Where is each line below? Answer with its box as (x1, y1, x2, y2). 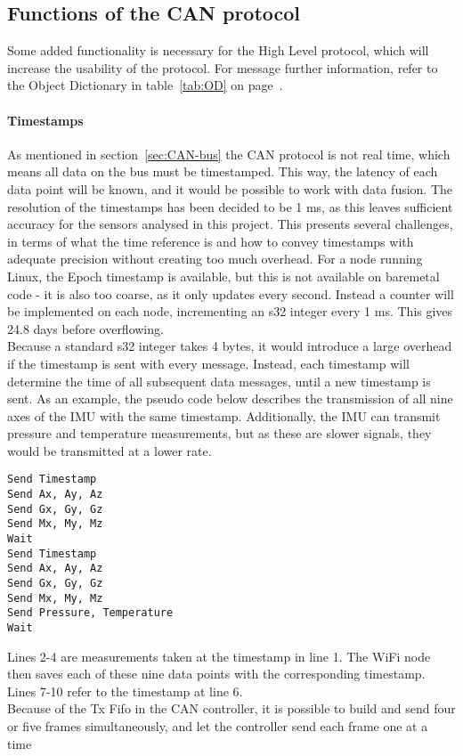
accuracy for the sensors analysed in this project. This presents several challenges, (7, 215, 453, 233)
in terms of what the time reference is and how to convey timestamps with (7, 232, 414, 250)
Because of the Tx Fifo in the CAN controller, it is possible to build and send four (7, 699, 456, 718)
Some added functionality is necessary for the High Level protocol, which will (7, 41, 429, 60)
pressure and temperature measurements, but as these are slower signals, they (7, 424, 432, 443)
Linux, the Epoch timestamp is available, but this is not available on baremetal (7, 266, 440, 285)
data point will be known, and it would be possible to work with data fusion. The (7, 179, 453, 198)
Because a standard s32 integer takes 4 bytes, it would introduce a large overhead (7, 337, 452, 355)
